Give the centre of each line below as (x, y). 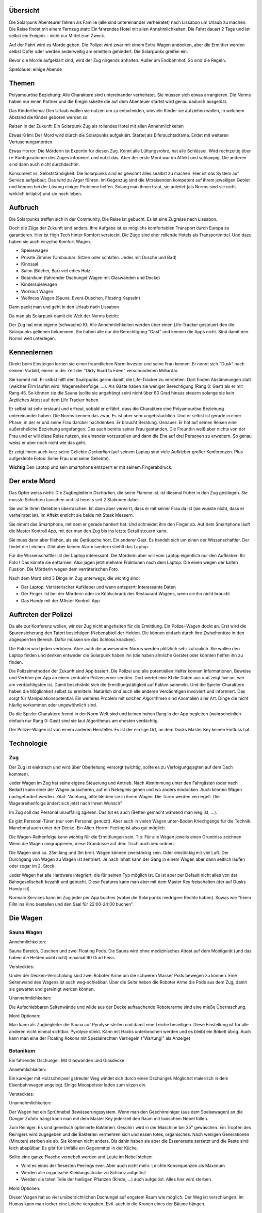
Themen (22, 83)
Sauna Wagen (26, 933)
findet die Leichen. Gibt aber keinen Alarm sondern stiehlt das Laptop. (79, 547)
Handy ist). (20, 888)
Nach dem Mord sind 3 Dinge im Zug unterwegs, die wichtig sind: (74, 578)
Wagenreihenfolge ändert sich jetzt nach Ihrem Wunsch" (66, 803)
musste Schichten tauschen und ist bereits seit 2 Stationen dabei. (74, 499)
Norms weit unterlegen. (33, 338)
